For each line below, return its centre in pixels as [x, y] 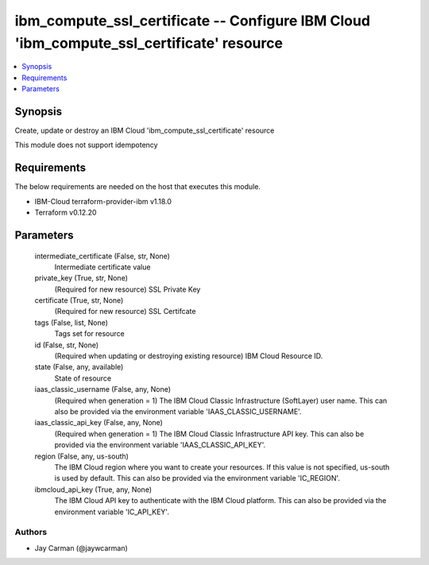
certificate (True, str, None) [79, 300]
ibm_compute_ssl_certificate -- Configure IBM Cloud [193, 21]
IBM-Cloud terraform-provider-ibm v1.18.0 [103, 201]
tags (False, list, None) [71, 323]
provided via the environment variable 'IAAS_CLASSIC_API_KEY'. [160, 445]
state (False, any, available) [79, 367]
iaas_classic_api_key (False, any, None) [99, 423]
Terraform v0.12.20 [66, 213]
